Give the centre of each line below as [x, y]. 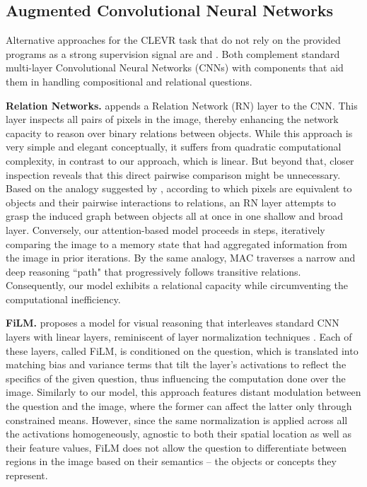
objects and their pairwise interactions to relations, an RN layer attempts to [171, 202]
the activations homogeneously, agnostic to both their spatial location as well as [179, 434]
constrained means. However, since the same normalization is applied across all [177, 419]
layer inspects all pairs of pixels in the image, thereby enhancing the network [172, 119]
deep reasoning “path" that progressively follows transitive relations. [153, 271]
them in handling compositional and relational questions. [129, 81]
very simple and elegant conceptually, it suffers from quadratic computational [174, 147]
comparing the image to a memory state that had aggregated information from [176, 243]
